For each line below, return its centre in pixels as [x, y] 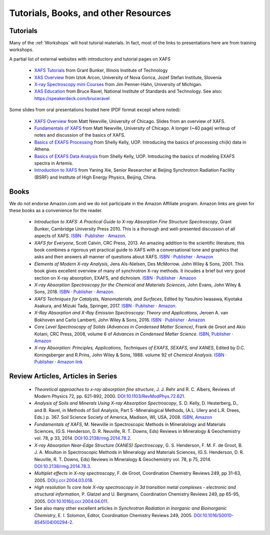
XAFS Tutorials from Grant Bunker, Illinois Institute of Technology [101, 71]
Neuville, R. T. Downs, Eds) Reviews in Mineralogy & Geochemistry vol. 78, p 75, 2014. [123, 459]
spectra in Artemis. [54, 163]
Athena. [42, 149]
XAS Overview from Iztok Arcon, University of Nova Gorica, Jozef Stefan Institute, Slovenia [128, 77]
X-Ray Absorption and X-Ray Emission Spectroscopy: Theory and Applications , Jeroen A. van [131, 313]
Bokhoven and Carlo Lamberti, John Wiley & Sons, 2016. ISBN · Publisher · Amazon [120, 320]
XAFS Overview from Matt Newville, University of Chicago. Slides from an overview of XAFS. [130, 121]
